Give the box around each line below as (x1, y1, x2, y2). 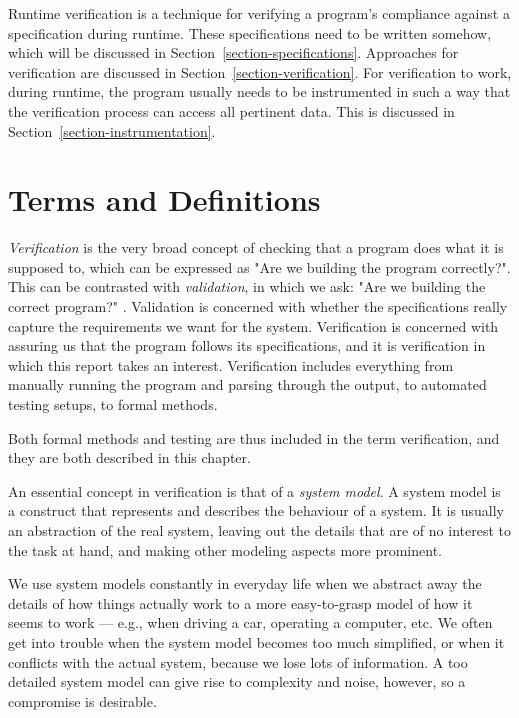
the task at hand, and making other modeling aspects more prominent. (8, 539, 442, 560)
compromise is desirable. (8, 690, 157, 711)
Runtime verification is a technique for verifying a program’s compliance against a (8, 3, 510, 23)
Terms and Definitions (8, 179, 321, 220)
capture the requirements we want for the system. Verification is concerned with (8, 315, 499, 336)
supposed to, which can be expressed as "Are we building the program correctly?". (8, 256, 511, 277)
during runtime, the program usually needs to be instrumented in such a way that (8, 81, 511, 102)
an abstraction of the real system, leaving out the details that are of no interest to (8, 520, 511, 540)
